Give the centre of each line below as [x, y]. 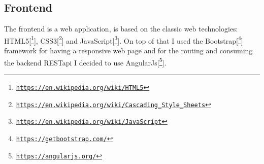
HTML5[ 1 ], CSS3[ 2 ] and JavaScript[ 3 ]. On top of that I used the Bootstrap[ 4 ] [124, 40]
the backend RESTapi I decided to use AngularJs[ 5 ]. [85, 61]
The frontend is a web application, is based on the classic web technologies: [121, 29]
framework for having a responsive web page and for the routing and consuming [128, 51]
